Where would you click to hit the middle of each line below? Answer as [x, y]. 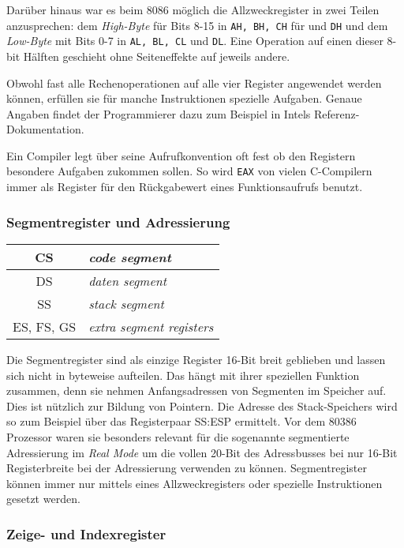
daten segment [128, 280]
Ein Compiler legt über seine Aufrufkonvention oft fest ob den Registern [181, 155]
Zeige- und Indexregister [86, 533]
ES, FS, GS [45, 326]
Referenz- [337, 113]
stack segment [126, 303]
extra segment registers [151, 326]
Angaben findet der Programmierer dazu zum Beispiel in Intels [159, 113]
